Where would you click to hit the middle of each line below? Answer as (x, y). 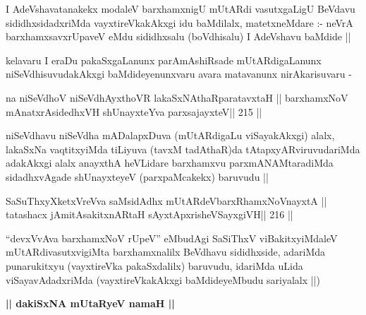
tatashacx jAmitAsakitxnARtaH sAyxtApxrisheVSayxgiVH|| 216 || (150, 214)
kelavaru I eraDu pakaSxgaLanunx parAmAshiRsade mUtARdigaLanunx (164, 60)
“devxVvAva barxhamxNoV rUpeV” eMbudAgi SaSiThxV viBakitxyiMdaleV (172, 238)
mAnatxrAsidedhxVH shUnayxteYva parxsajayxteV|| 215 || (134, 111)
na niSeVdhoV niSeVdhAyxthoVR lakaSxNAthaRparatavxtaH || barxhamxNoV (177, 97)
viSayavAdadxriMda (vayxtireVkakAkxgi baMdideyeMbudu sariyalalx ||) (163, 279)
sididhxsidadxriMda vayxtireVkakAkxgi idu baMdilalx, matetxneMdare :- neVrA (179, 22)
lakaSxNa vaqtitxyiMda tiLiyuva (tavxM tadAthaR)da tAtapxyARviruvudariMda (183, 149)
